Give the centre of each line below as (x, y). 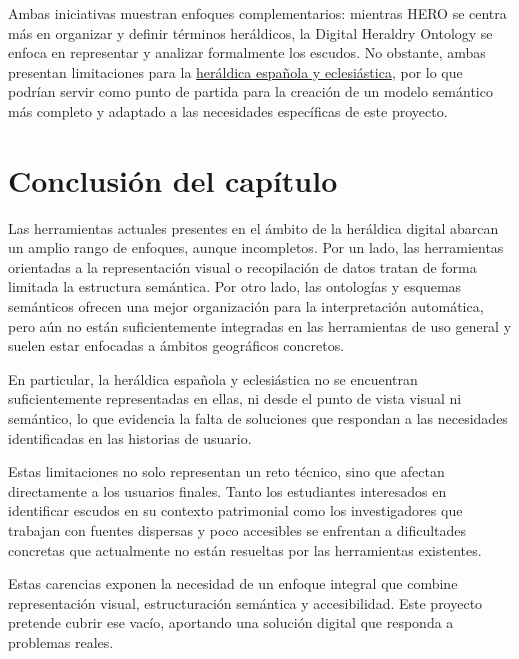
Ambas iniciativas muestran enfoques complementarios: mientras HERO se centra (257, 13)
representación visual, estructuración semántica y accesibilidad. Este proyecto (245, 602)
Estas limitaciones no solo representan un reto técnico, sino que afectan (226, 471)
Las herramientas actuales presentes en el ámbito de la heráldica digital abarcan (253, 227)
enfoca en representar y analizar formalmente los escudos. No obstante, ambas (247, 52)
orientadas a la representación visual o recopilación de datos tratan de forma (242, 266)
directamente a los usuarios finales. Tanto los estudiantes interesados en (227, 490)
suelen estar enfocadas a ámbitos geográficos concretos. (176, 345)
